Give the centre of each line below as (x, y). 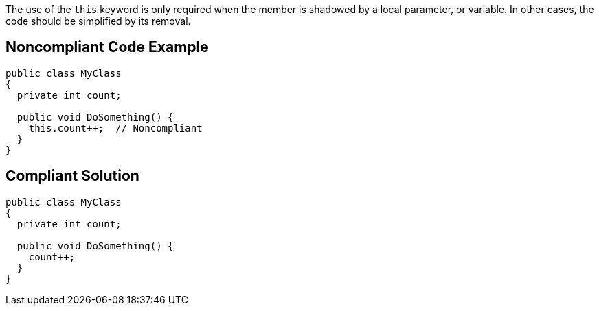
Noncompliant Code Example (107, 47)
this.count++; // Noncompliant (115, 128)
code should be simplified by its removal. (98, 21)
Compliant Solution (72, 176)
